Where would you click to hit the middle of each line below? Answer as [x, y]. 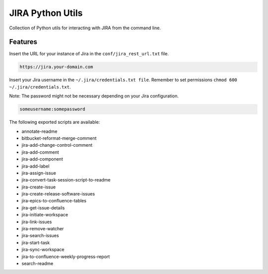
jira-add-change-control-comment [57, 145]
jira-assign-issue [39, 173]
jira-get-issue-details [43, 208]
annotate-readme [39, 131]
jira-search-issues [40, 236]
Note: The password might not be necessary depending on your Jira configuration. [94, 96]
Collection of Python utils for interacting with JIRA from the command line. [85, 28]
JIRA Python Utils [46, 13]
